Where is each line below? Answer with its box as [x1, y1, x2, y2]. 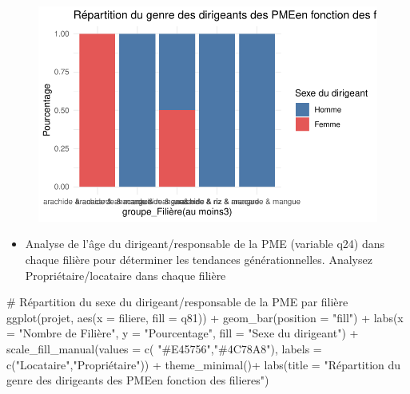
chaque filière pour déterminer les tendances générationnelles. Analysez [25, 251, 372, 267]
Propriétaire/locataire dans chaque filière [25, 266, 226, 283]
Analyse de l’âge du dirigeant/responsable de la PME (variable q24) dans [25, 235, 385, 252]
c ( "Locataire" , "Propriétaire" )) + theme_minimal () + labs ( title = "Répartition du [6, 356, 401, 372]
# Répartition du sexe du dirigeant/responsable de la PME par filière [6, 294, 348, 310]
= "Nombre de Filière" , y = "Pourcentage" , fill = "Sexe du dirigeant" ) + [6, 325, 359, 341]
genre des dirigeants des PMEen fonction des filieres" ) [6, 372, 269, 388]
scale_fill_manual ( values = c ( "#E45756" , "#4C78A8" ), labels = [6, 340, 322, 357]
